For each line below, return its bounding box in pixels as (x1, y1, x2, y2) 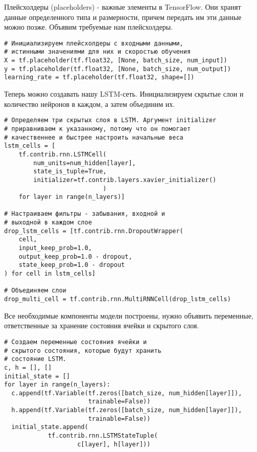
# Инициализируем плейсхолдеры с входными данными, (4, 39, 183, 47)
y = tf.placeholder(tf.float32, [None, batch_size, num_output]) (4, 65, 231, 73)
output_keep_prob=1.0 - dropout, (18, 253, 132, 260)
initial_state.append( (11, 423, 88, 431)
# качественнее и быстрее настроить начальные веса (4, 133, 183, 141)
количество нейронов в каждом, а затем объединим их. (4, 98, 175, 109)
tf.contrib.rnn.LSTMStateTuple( (48, 432, 158, 440)
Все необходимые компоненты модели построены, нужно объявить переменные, (4, 310, 253, 321)
